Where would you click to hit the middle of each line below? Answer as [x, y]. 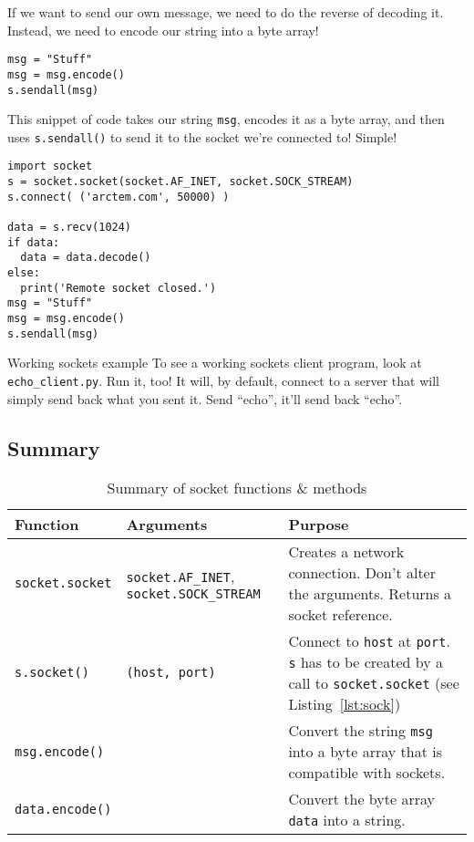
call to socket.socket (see [374, 683]
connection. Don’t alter [362, 573]
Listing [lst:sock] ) [345, 704]
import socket [50, 166]
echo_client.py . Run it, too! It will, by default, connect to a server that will [223, 380]
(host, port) [171, 673]
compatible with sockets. [367, 773]
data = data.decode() [86, 258]
